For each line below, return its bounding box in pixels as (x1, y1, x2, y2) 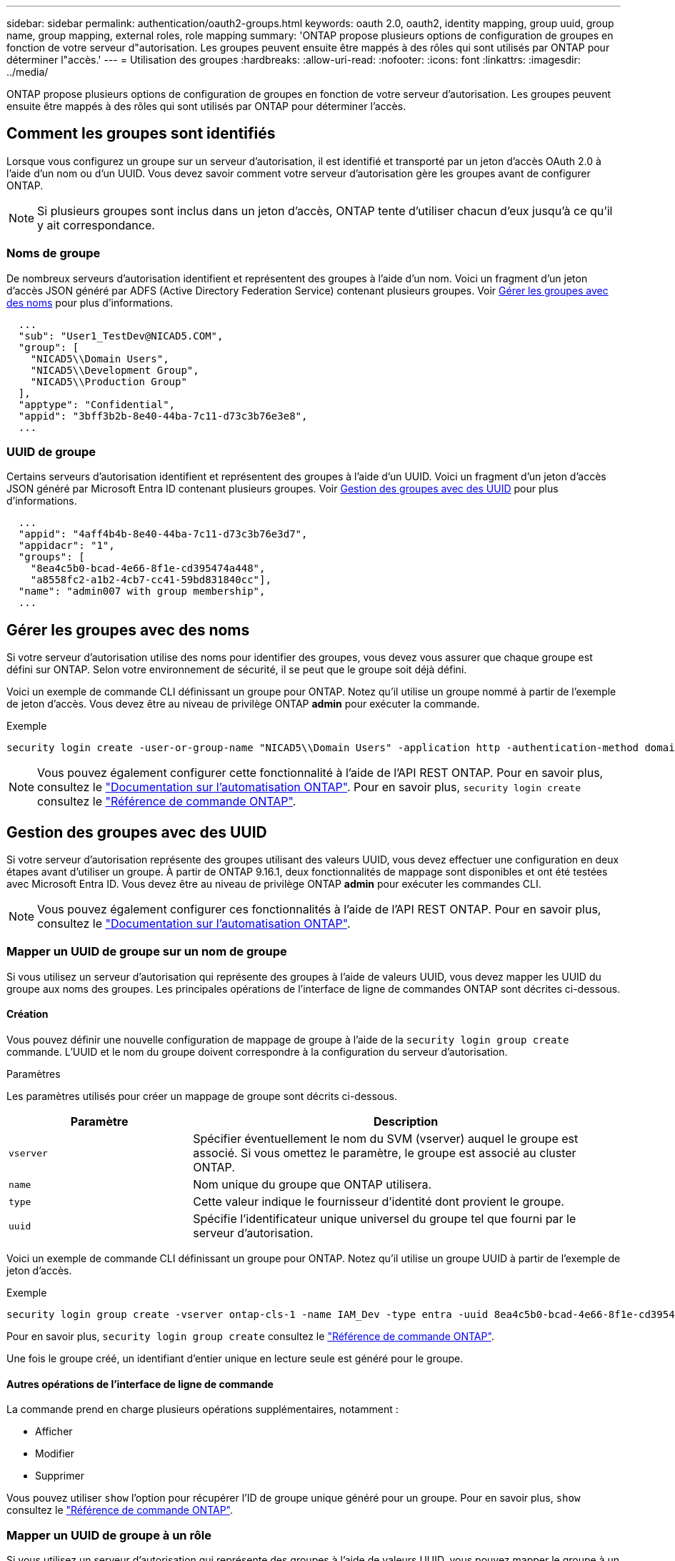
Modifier (35, 1447, 75, 1460)
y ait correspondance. (37, 217, 155, 232)
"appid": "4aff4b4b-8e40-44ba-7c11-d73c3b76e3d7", (18, 528, 308, 540)
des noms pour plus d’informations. (6, 296, 174, 309)
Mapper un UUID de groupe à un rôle (6, 1527, 211, 1542)
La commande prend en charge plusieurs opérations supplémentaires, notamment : (6, 1403, 399, 1416)
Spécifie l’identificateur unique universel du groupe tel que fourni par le (193, 1211, 576, 1226)
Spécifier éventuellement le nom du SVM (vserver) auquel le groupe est (193, 1131, 579, 1146)
